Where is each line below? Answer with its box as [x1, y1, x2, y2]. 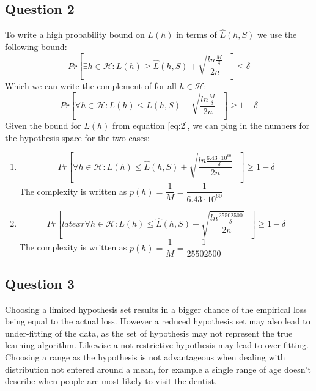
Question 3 [5, 274, 75, 293]
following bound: [5, 40, 67, 53]
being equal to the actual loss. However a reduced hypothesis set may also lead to [5, 315, 310, 327]
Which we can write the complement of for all [5, 79, 177, 92]
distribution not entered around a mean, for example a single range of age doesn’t [5, 362, 311, 375]
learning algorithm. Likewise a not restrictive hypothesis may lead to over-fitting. [5, 338, 309, 351]
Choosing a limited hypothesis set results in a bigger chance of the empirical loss [5, 302, 307, 315]
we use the [257, 28, 297, 41]
